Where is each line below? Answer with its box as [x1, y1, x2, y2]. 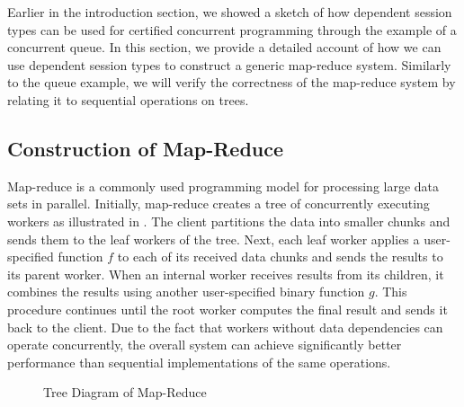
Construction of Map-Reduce [7, 134, 284, 162]
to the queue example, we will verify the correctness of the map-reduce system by [7, 73, 456, 92]
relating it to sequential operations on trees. [7, 90, 249, 109]
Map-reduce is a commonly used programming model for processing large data [7, 176, 440, 195]
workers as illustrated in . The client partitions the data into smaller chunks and [7, 211, 451, 230]
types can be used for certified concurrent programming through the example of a [7, 20, 457, 39]
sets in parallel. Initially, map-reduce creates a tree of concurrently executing [7, 194, 430, 213]
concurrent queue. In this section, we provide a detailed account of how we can [7, 38, 442, 57]
